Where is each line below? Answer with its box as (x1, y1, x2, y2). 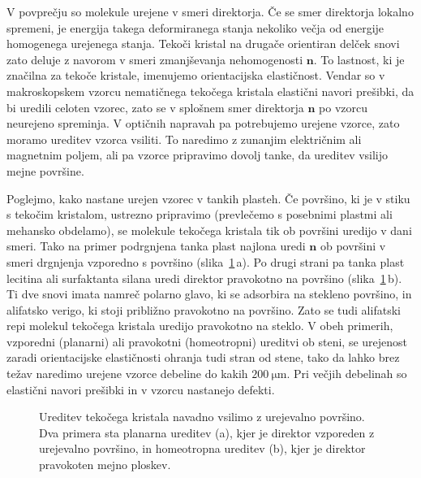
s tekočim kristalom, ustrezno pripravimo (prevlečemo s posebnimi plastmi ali (6, 206, 393, 223)
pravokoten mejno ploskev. (39, 456, 171, 473)
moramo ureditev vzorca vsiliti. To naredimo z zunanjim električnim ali (6, 130, 362, 147)
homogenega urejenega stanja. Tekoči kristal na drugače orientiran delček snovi (6, 35, 400, 52)
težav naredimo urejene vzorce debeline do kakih (6, 365, 248, 382)
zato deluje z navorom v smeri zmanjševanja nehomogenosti (6, 50, 303, 67)
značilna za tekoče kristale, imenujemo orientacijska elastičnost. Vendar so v (6, 67, 385, 84)
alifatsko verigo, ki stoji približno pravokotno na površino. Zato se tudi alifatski (6, 301, 401, 318)
